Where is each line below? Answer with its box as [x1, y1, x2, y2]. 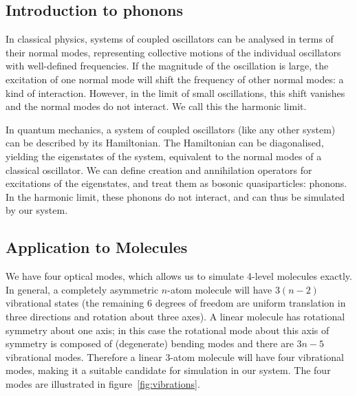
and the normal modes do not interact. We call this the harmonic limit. [6, 99, 307, 113]
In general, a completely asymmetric [6, 282, 159, 296]
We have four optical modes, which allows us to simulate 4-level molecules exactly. [6, 269, 352, 283]
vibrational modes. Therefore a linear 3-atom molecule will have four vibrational [6, 349, 344, 364]
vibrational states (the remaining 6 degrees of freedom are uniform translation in [6, 296, 346, 310]
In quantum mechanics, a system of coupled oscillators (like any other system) [6, 122, 336, 136]
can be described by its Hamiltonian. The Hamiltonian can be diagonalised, [6, 135, 324, 150]
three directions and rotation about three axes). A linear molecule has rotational [6, 309, 345, 323]
